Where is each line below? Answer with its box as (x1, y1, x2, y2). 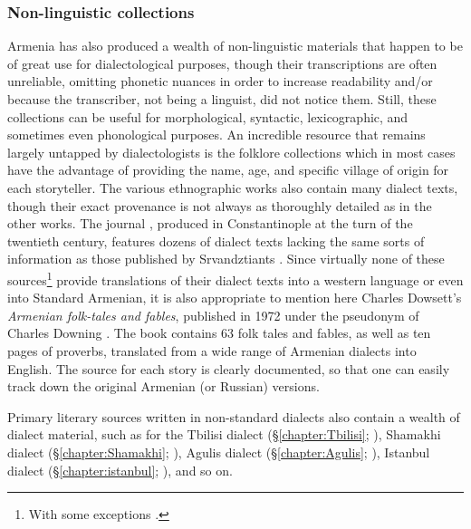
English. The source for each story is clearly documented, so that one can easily (7, 359, 450, 378)
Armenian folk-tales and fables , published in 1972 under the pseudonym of (7, 305, 419, 324)
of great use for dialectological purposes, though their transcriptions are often (7, 53, 437, 72)
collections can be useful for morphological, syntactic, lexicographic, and (7, 107, 409, 126)
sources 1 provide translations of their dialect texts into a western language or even (7, 267, 464, 289)
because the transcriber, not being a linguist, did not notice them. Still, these (7, 90, 437, 108)
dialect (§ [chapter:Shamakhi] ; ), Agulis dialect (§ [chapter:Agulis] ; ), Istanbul (7, 442, 430, 461)
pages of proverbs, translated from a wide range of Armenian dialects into (7, 341, 417, 360)
